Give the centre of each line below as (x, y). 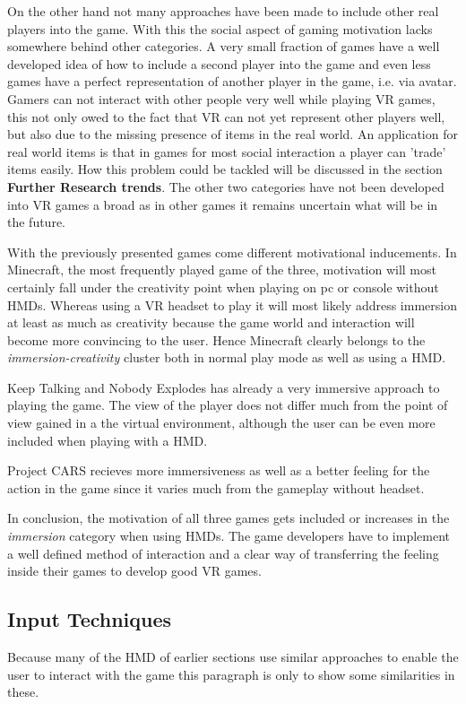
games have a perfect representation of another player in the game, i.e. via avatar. (232, 81)
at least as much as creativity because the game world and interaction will (211, 322)
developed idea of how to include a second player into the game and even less (219, 63)
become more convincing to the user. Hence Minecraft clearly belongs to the (216, 339)
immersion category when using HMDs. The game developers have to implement (229, 536)
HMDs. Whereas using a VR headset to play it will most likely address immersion (232, 304)
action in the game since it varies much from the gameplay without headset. (216, 487)
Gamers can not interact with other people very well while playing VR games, (221, 98)
